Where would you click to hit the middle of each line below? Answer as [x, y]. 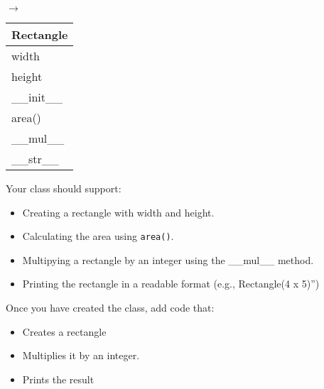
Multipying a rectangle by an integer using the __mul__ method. [168, 259]
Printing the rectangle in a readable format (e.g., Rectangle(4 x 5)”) [171, 284]
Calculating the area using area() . [98, 236]
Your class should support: [64, 188]
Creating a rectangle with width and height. [118, 212]
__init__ [37, 97]
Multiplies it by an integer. [81, 355]
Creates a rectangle [64, 331]
